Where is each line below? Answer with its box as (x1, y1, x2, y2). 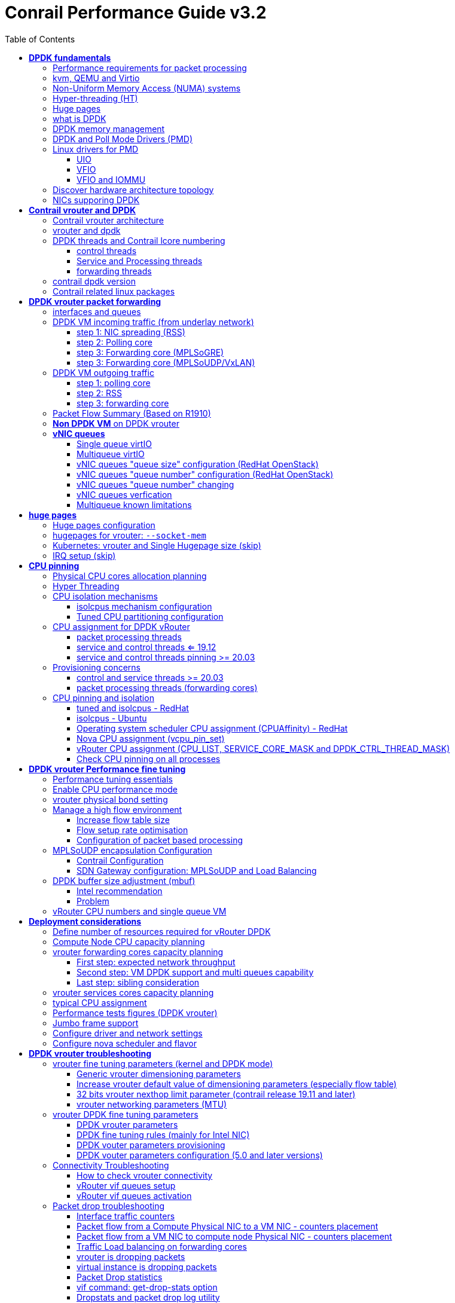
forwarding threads (77, 265, 152, 276)
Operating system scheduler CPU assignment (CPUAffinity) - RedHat (77, 723, 348, 733)
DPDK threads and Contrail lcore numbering (53, 235, 225, 246)
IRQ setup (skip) (53, 550, 116, 561)
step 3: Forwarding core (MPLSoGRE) (77, 347, 224, 357)
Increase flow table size (77, 814, 170, 825)
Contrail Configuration (77, 855, 164, 865)
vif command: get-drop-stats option (77, 1281, 218, 1292)
